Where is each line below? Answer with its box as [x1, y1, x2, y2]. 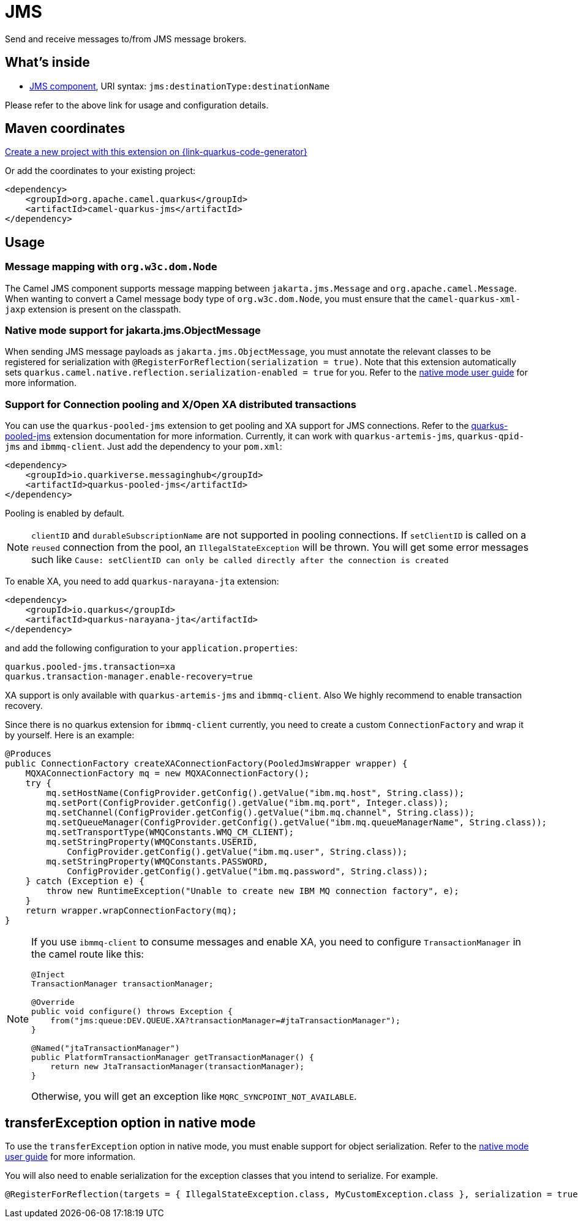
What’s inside [5, 55, 90, 70]
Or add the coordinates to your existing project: [5, 165, 196, 176]
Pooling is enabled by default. [5, 508, 125, 519]
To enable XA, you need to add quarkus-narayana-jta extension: [5, 576, 279, 587]
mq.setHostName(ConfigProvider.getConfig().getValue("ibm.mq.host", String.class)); [46, 788, 465, 798]
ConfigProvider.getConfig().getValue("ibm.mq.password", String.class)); [67, 866, 429, 877]
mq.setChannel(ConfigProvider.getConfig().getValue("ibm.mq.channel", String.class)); [46, 808, 475, 818]
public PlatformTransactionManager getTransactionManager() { [31, 1053, 314, 1062]
